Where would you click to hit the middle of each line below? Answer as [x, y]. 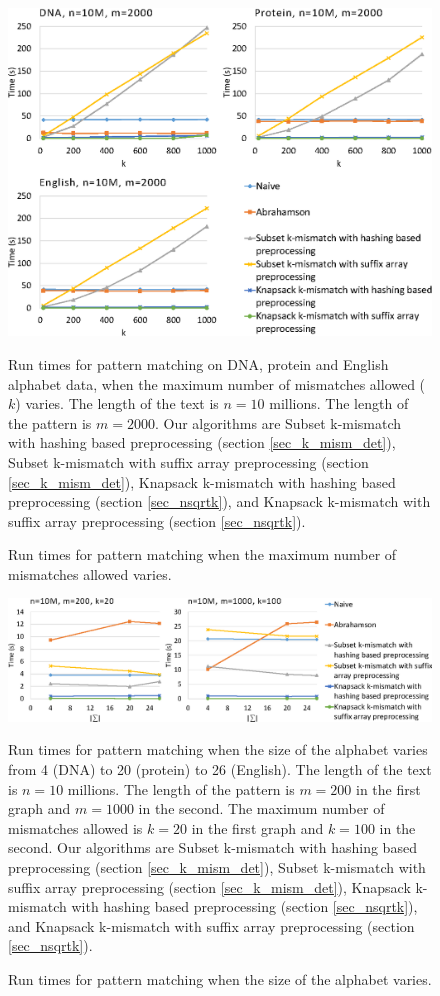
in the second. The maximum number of [261, 808]
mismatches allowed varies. [90, 573]
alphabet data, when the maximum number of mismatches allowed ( [217, 383]
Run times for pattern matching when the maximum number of [202, 554]
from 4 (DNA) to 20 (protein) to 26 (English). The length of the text [220, 769]
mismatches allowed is [75, 827]
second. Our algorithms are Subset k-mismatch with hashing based [212, 847]
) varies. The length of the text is [117, 403]
